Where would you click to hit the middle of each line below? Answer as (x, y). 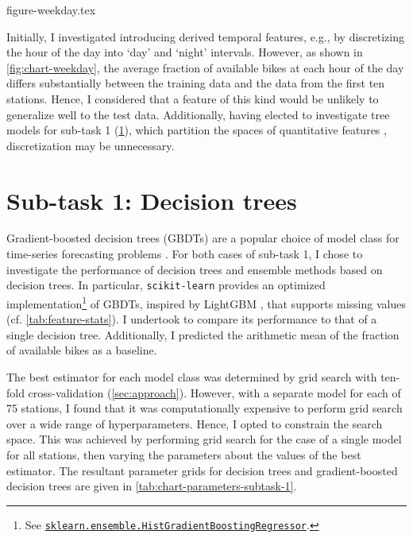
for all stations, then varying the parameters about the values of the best (184, 454)
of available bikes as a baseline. (82, 350)
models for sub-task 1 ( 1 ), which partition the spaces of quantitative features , (197, 130)
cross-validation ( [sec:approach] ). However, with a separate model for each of (214, 392)
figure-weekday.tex (51, 10)
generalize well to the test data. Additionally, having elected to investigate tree (198, 114)
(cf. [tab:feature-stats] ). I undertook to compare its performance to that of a (192, 319)
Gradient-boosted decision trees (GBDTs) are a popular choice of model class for (203, 238)
